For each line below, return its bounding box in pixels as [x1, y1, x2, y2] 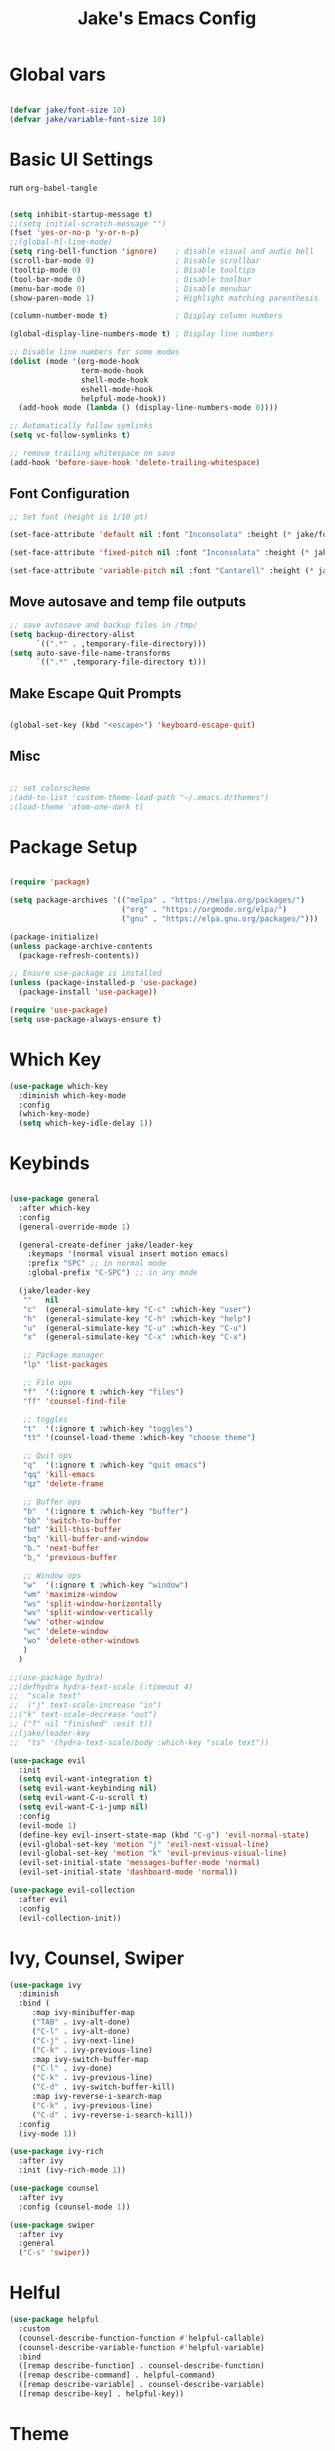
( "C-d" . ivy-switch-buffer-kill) [31, 2082, 176, 2092]
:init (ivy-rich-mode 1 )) [18, 2165, 127, 2176]
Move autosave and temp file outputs [9, 593, 247, 611]
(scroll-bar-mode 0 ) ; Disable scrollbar [9, 256, 261, 266]
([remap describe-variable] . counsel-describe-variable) [18, 2380, 266, 2390]
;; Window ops [22, 1570, 82, 1581]
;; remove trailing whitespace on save [9, 448, 176, 458]
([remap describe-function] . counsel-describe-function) [18, 2361, 266, 2371]
